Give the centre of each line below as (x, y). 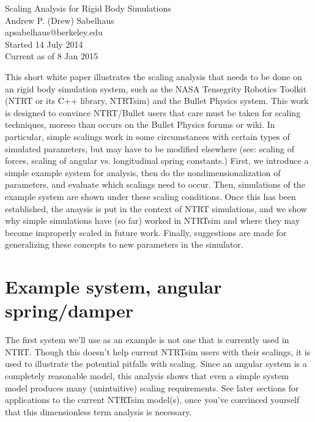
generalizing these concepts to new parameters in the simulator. (124, 244)
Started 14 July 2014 (44, 44)
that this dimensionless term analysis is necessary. (98, 411)
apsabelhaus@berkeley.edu (54, 32)
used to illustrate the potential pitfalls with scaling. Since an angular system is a (156, 364)
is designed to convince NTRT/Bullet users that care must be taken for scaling (153, 112)
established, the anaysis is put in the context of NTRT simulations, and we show (156, 208)
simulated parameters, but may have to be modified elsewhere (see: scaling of (150, 148)
